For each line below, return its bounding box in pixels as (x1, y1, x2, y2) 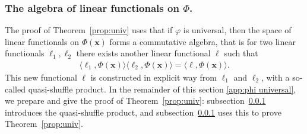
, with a (261, 71, 290, 84)
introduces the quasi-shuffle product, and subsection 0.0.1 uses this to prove (5, 106, 281, 118)
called (5, 82, 26, 95)
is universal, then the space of (183, 24, 292, 36)
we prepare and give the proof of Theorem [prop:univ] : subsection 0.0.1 (5, 94, 266, 107)
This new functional (5, 71, 77, 84)
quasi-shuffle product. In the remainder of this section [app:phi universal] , (28, 82, 296, 95)
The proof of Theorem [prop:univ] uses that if (5, 24, 173, 36)
